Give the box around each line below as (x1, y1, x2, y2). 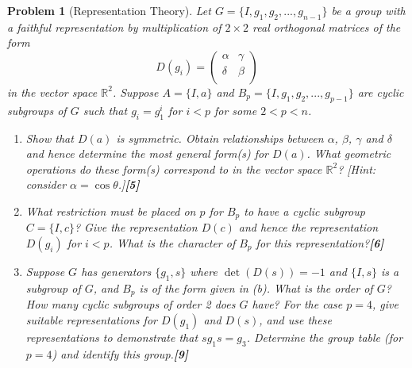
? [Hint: (337, 160, 376, 177)
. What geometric (306, 145, 391, 162)
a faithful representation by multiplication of (7, 18, 221, 35)
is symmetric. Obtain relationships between (116, 129, 324, 146)
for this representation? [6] (256, 235, 384, 251)
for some (214, 102, 257, 118)
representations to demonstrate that (25, 328, 198, 345)
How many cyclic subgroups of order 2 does (25, 296, 236, 312)
